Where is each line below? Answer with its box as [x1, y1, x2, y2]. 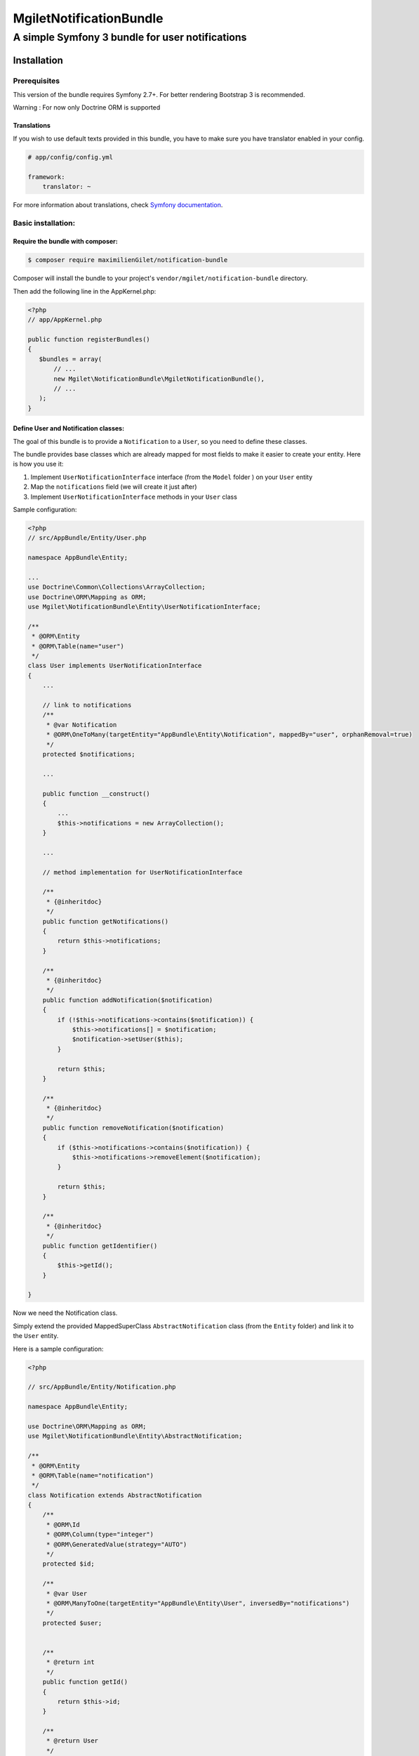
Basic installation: [13, 218, 76, 228]
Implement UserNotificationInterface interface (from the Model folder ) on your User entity [30, 473, 313, 481]
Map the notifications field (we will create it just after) [30, 483, 197, 491]
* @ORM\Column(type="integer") [46, 1531, 154, 1538]
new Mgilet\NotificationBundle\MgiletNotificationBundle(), [53, 374, 265, 383]
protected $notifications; [42, 750, 136, 758]
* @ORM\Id [46, 1521, 80, 1528]
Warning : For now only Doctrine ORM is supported [13, 103, 161, 112]
